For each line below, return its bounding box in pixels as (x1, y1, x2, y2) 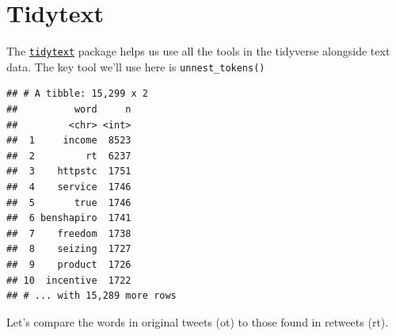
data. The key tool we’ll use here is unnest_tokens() (6, 58, 265, 74)
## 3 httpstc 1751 (6, 166, 131, 178)
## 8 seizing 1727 (6, 243, 131, 255)
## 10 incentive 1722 (6, 274, 131, 286)
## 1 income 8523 (6, 135, 131, 147)
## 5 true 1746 (6, 197, 131, 208)
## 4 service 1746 (6, 181, 131, 193)
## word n (6, 104, 131, 116)
